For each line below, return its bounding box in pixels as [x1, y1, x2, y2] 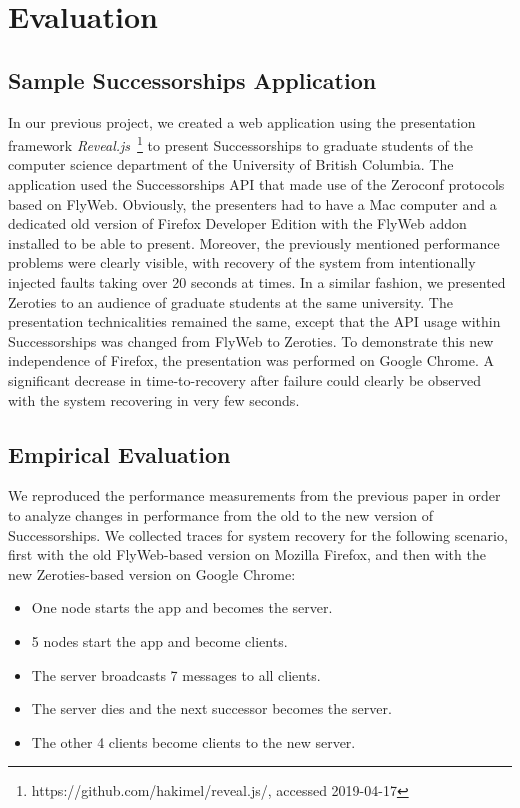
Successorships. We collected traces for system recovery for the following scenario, [8, 524, 508, 545]
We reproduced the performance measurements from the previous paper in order [8, 485, 501, 506]
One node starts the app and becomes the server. [31, 597, 333, 618]
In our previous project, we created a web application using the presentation [8, 111, 476, 132]
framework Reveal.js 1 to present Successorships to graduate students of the [8, 132, 473, 155]
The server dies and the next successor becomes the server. [31, 698, 392, 719]
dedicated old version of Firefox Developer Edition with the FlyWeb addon [8, 213, 467, 234]
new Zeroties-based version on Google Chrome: [8, 563, 296, 584]
